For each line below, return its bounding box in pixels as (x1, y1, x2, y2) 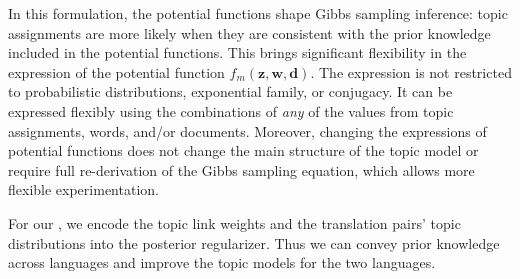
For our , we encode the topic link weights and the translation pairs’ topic (8, 212, 461, 233)
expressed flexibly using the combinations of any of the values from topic (8, 100, 454, 121)
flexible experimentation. (8, 179, 159, 200)
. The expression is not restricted (310, 61, 512, 82)
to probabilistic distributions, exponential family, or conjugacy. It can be (8, 81, 453, 102)
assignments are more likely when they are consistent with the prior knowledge (8, 22, 491, 43)
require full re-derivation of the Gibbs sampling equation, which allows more (8, 159, 475, 180)
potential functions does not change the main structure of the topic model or (8, 140, 479, 161)
